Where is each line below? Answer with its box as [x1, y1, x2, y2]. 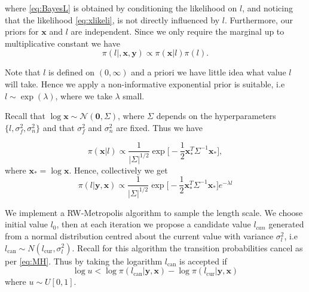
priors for [5, 25, 39, 38]
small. [123, 89, 145, 102]
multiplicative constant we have [5, 36, 120, 49]
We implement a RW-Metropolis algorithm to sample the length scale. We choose [5, 206, 303, 218]
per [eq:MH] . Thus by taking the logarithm [5, 254, 163, 267]
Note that [5, 66, 41, 78]
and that [42, 121, 75, 133]
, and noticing [242, 2, 293, 14]
